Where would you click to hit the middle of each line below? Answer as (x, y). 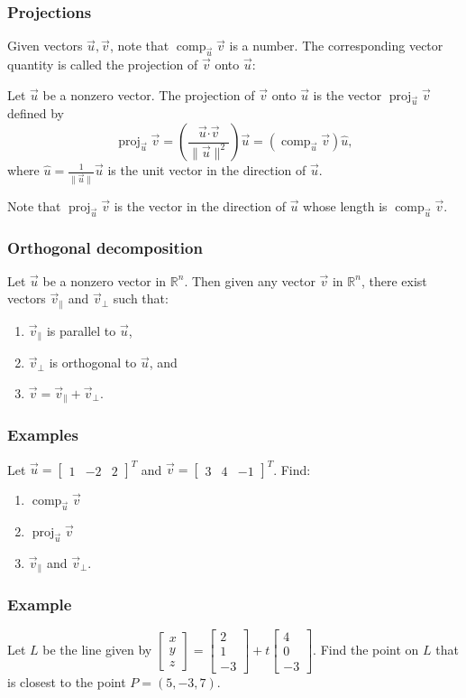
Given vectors (45, 46)
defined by (36, 113)
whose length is (345, 205)
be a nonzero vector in (105, 280)
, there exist (394, 280)
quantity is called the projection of (103, 65)
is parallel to (81, 330)
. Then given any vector (250, 280)
